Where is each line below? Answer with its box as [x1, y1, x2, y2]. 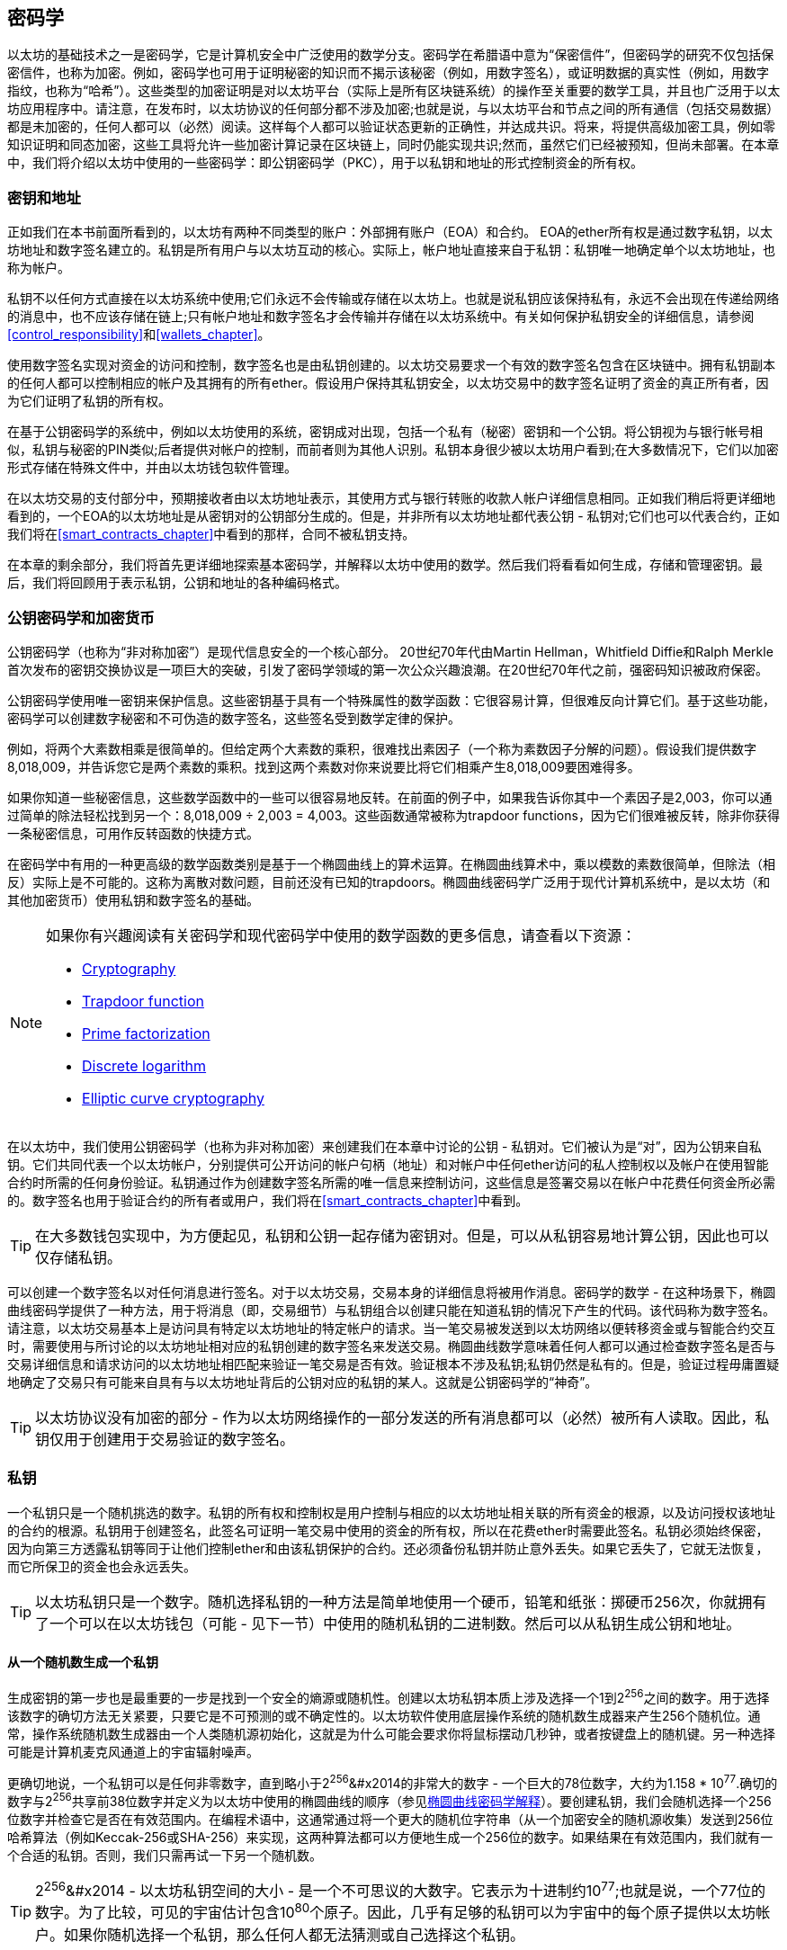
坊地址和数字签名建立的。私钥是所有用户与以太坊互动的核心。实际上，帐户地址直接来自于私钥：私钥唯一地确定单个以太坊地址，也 [7, 242, 775, 258]
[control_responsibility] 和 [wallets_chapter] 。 [7, 326, 271, 343]
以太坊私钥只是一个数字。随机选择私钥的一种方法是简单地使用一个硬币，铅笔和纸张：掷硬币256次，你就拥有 [35, 1592, 767, 1611]
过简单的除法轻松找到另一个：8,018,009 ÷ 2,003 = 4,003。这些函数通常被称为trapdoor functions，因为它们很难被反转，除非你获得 [7, 807, 780, 823]
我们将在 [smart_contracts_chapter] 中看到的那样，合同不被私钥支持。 [7, 526, 416, 542]
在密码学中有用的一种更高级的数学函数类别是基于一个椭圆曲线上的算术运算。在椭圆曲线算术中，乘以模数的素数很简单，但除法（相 [7, 855, 775, 872]
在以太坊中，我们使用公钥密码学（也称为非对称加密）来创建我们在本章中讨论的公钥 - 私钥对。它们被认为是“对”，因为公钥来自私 [7, 1138, 762, 1154]
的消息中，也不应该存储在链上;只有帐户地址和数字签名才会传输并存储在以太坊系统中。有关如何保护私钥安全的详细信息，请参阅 [7, 309, 755, 325]
